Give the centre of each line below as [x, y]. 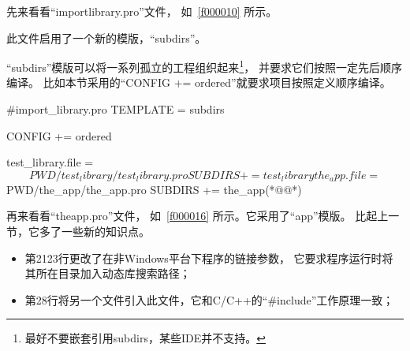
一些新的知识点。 [105, 231]
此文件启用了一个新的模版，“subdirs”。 [106, 37]
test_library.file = [50, 162]
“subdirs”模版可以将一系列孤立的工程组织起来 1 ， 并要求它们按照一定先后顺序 [204, 66]
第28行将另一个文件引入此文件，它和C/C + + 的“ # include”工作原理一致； [209, 299]
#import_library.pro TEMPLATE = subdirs [116, 109]
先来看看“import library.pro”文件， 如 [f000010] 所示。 [142, 11]
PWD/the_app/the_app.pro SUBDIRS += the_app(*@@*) [154, 189]
